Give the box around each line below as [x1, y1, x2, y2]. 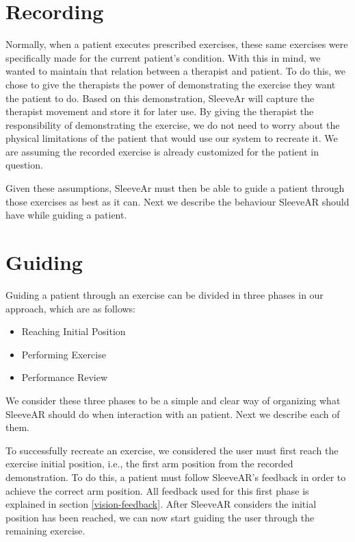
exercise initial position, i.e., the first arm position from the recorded [5, 456, 293, 471]
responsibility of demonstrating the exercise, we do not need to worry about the [5, 117, 340, 132]
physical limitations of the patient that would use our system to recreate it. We [5, 131, 338, 145]
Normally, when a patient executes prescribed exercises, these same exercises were [5, 37, 348, 51]
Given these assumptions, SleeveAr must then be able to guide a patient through [5, 181, 345, 195]
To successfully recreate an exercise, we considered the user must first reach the [5, 443, 339, 457]
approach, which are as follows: [5, 301, 136, 315]
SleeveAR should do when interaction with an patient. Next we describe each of [5, 406, 340, 421]
